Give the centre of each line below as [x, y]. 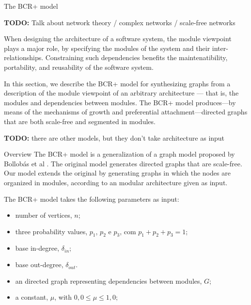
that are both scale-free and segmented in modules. [80, 121]
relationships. [24, 57]
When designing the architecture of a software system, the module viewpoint [118, 39]
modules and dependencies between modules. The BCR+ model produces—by [120, 102]
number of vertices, [44, 215]
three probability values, [51, 231]
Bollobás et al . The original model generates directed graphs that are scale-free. [123, 163]
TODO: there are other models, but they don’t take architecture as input [114, 137]
